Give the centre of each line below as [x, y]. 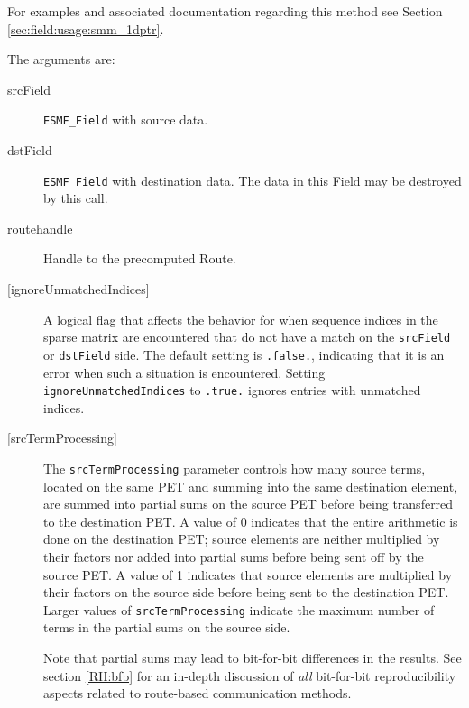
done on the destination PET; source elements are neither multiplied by [242, 539]
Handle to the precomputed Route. [140, 258]
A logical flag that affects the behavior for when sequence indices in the [241, 319]
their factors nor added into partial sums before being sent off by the [234, 557]
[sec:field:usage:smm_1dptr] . [86, 28]
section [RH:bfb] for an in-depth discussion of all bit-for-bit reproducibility [250, 675]
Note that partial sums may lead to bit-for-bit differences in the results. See [253, 658]
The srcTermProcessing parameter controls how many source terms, [234, 468]
